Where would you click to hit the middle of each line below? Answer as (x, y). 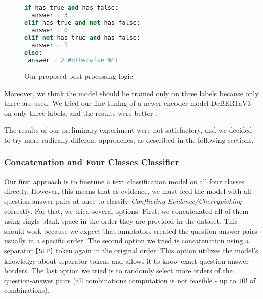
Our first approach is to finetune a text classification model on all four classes (124, 181)
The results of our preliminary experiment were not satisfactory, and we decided (128, 130)
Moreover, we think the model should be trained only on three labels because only (131, 93)
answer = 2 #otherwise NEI (73, 60)
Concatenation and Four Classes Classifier (92, 162)
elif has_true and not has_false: (82, 23)
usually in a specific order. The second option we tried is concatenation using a (126, 241)
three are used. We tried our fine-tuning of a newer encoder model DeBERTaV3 (128, 103)
